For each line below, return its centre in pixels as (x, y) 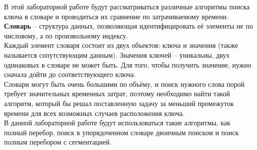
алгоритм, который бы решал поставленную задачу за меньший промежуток (119, 103)
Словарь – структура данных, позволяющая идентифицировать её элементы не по (128, 26)
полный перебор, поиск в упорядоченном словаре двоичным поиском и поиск (122, 132)
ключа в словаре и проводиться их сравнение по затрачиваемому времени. (116, 16)
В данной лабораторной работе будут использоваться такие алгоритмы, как (117, 123)
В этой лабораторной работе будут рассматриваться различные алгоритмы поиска (127, 6)
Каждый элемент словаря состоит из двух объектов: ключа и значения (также (121, 45)
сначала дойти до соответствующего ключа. (70, 74)
